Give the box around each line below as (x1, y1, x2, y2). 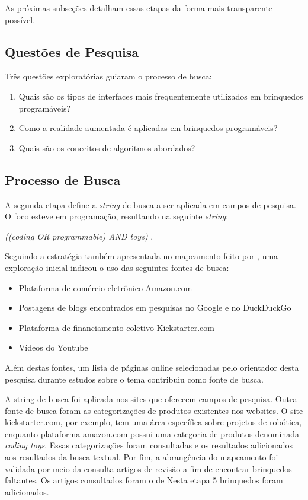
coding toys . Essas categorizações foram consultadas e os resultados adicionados (5, 439, 293, 451)
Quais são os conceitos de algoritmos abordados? (18, 141, 195, 154)
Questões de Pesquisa (5, 42, 139, 60)
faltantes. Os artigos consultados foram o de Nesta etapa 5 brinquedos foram (5, 474, 283, 486)
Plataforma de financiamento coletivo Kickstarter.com (18, 321, 214, 333)
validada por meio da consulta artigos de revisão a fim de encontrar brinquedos (5, 462, 292, 474)
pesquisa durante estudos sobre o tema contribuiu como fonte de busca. (5, 372, 264, 385)
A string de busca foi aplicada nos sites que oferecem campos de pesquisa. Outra (5, 393, 297, 405)
